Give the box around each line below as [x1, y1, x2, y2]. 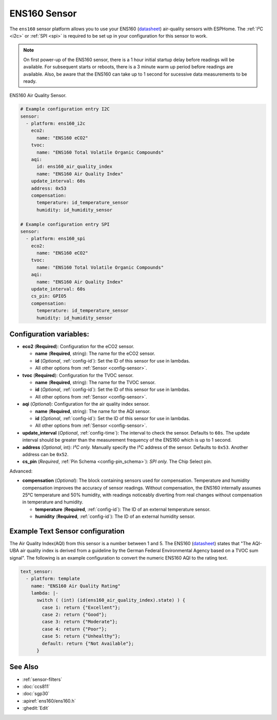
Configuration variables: [9, 330, 90, 338]
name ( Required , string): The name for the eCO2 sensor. [35, 350, 155, 357]
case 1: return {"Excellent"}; [42, 604, 121, 610]
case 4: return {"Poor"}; [42, 626, 107, 632]
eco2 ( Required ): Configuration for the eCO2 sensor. [22, 344, 134, 350]
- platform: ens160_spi [26, 236, 86, 242]
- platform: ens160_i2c [26, 121, 86, 127]
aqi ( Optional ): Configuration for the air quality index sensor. [22, 401, 150, 407]
